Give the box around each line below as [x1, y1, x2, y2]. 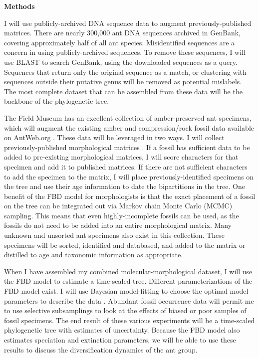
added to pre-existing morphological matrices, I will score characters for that [4, 152, 239, 162]
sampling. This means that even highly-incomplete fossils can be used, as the [4, 210, 239, 220]
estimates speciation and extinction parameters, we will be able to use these [4, 335, 236, 345]
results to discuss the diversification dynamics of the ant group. [4, 344, 198, 355]
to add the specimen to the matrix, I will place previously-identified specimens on [4, 171, 254, 181]
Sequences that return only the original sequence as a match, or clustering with [4, 66, 247, 77]
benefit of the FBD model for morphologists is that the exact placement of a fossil [4, 190, 256, 201]
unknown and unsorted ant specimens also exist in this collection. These [4, 230, 225, 240]
